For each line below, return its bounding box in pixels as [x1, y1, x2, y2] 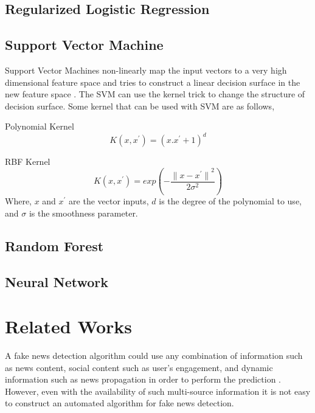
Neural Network [5, 272, 109, 291]
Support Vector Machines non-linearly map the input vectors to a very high [5, 63, 287, 76]
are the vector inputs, [69, 195, 149, 207]
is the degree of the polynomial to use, [159, 195, 302, 207]
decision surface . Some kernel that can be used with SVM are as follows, [5, 99, 275, 112]
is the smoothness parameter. [29, 206, 138, 219]
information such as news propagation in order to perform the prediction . [5, 373, 282, 386]
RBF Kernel [5, 155, 50, 168]
